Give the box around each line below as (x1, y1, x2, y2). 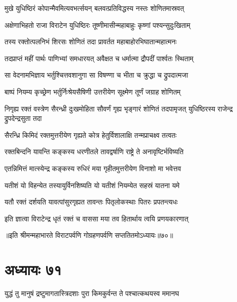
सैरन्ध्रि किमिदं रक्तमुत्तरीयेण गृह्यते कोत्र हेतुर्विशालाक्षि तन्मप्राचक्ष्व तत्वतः (4, 129, 177, 140)
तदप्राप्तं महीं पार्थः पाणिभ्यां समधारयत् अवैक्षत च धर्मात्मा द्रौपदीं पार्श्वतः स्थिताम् (4, 53, 194, 63)
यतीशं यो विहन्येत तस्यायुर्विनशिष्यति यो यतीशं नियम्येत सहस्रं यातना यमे (4, 180, 180, 190)
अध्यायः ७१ (4, 259, 62, 280)
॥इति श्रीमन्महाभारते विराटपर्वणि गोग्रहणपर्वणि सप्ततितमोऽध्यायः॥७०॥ (4, 230, 173, 240)
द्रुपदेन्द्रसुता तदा (4, 113, 42, 123)
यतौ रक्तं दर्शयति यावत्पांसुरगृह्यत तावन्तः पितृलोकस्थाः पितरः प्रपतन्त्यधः (4, 197, 178, 207)
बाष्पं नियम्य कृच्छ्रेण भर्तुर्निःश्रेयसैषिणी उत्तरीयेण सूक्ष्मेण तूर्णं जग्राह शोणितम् (4, 86, 181, 97)
